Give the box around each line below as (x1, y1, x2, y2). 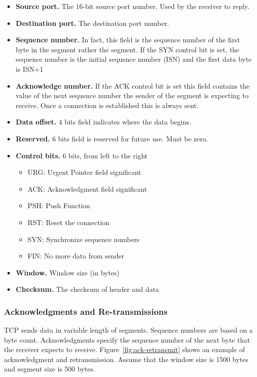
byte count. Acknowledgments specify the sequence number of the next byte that (4, 334, 250, 345)
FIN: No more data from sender (27, 251, 125, 261)
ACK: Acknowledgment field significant (27, 183, 147, 194)
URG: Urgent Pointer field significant (27, 167, 141, 177)
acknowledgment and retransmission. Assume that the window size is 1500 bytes (4, 354, 249, 364)
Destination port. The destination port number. (15, 17, 170, 28)
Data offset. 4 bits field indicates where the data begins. (15, 117, 191, 127)
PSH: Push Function (27, 200, 90, 211)
